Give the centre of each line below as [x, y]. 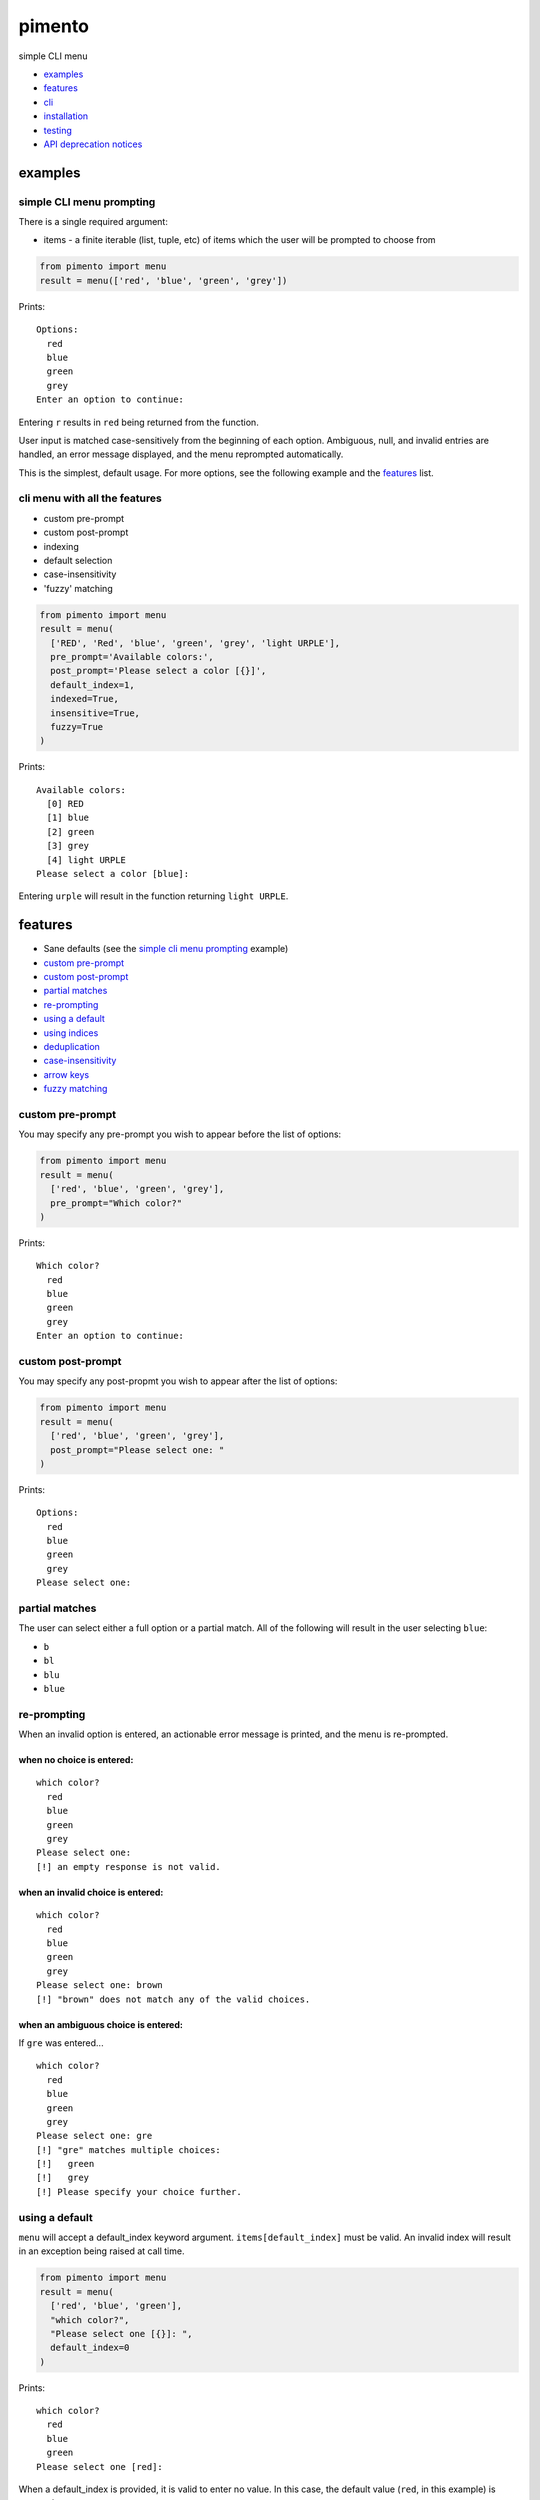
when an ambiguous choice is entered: [101, 2024]
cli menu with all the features [90, 498]
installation [66, 116]
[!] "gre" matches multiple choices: [129, 2149]
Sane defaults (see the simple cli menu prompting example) [166, 949]
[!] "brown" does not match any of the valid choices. [173, 1999]
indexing [61, 546]
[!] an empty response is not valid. [129, 1866]
